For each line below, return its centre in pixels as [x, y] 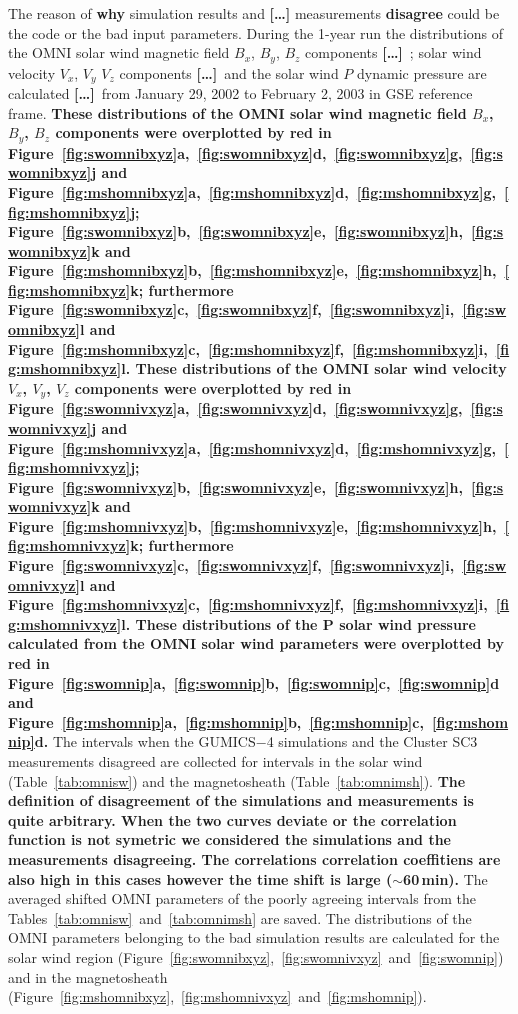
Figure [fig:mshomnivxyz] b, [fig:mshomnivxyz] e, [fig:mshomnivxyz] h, [252, 525]
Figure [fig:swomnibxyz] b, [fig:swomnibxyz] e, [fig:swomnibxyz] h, [235, 231]
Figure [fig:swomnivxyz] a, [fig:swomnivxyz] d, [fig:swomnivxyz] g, [235, 408]
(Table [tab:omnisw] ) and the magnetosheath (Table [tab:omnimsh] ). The [237, 780]
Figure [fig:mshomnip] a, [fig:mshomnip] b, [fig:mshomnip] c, [216, 721]
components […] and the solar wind [229, 72]
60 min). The [445, 878]
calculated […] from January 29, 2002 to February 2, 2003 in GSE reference [240, 93]
